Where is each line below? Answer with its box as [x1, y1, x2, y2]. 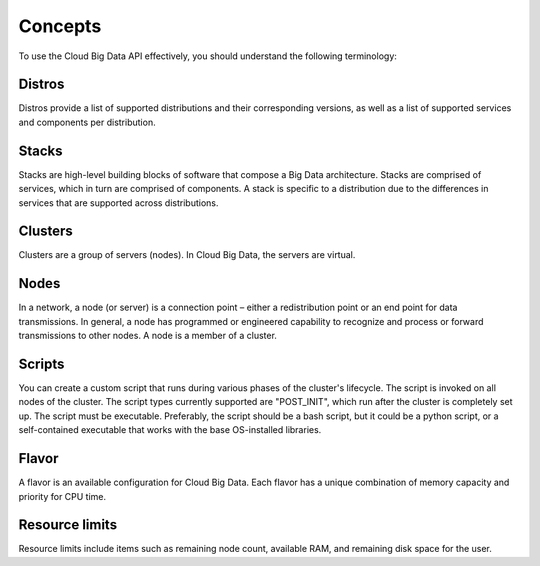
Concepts [18, 15, 102, 37]
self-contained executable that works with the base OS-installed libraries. [18, 424, 322, 436]
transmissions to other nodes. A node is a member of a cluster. [18, 330, 277, 342]
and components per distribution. [18, 116, 156, 128]
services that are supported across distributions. [18, 196, 219, 209]
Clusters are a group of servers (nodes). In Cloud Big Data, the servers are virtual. [18, 249, 356, 261]
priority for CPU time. [18, 490, 107, 502]
